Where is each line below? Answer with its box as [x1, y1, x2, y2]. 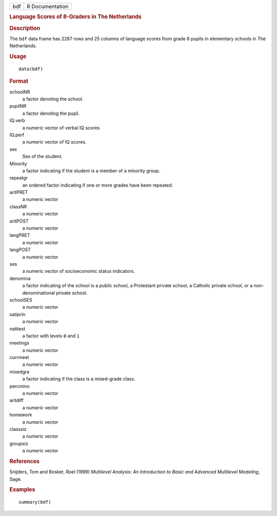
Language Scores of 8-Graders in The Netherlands [9, 13, 142, 21]
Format [9, 77, 28, 85]
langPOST [9, 247, 31, 253]
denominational [22, 290, 55, 296]
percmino [9, 383, 30, 389]
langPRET [9, 232, 30, 239]
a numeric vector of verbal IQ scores [22, 125, 100, 131]
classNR [9, 203, 27, 210]
